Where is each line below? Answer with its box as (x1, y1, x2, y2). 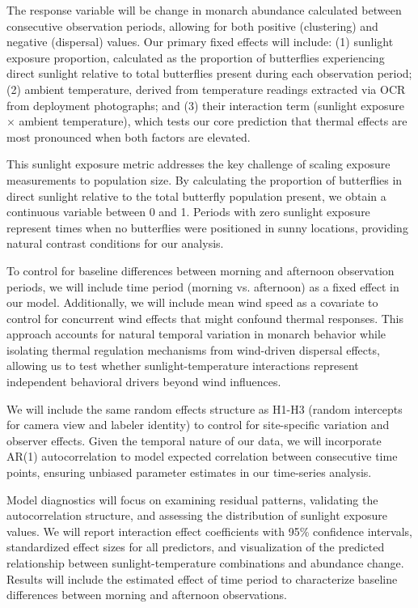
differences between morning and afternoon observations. (6, 586, 287, 603)
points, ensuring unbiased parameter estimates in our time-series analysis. (6, 464, 372, 481)
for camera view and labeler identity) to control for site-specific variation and (6, 416, 390, 433)
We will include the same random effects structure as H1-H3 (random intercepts (6, 400, 403, 417)
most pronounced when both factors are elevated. (6, 128, 251, 145)
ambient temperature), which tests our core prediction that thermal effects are (19, 113, 407, 130)
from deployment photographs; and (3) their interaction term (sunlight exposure (6, 96, 405, 113)
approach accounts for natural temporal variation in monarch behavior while (6, 325, 386, 342)
